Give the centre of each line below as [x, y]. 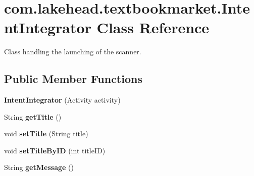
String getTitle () [33, 116]
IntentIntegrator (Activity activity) [62, 100]
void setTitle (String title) [46, 134]
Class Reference [153, 27]
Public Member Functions [73, 79]
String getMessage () [39, 167]
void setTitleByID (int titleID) [55, 150]
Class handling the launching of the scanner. [73, 52]
